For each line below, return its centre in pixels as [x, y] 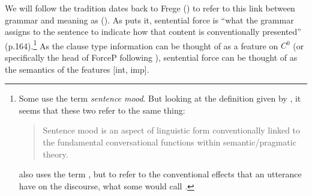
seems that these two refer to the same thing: [102, 110]
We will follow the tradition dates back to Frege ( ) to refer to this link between [150, 8]
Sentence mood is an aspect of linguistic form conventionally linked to [172, 130]
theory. [55, 154]
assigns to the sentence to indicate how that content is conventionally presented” [153, 32]
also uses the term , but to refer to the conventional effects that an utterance [160, 174]
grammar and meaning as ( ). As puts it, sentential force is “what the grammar [149, 20]
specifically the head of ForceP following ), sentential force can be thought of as [151, 57]
